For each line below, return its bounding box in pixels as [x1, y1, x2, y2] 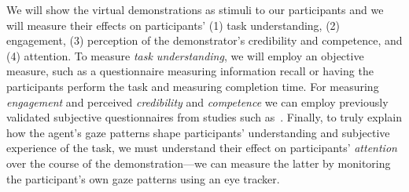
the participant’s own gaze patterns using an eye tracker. [6, 170, 280, 187]
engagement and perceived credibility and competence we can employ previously [6, 93, 389, 110]
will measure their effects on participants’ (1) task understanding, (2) [6, 16, 341, 33]
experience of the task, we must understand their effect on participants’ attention [6, 139, 397, 156]
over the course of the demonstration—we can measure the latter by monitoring [6, 154, 391, 171]
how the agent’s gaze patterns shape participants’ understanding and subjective [6, 124, 390, 140]
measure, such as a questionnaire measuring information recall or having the [6, 63, 374, 79]
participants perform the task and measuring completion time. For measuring [6, 78, 379, 94]
